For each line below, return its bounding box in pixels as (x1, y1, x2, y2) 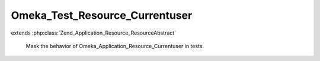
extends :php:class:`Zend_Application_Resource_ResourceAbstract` (11, 29, 177, 36)
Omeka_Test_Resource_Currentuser (11, 9, 193, 22)
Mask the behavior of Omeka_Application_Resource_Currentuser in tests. (25, 42, 204, 49)
